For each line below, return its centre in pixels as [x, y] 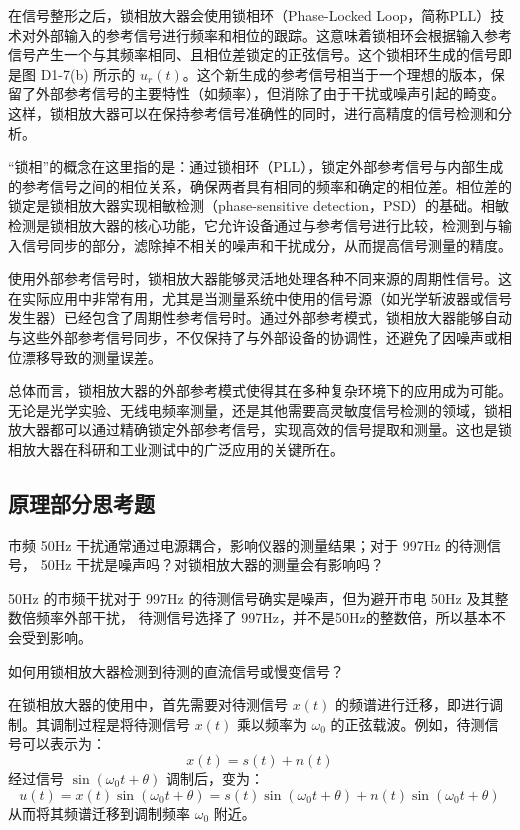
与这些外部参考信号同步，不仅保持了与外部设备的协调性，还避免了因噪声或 [253, 336]
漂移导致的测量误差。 [91, 356]
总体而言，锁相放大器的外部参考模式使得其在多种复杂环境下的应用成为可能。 [260, 390]
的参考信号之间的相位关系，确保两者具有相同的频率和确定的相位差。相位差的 [260, 185]
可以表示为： [63, 743]
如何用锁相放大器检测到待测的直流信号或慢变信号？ [176, 670]
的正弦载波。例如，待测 [407, 723]
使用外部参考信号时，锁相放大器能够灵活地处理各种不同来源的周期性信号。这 [260, 278]
